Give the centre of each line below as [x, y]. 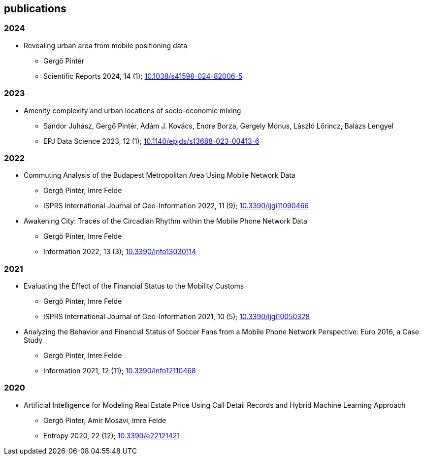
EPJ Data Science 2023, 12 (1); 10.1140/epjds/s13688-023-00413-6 [151, 141]
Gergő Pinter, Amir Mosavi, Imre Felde [105, 420]
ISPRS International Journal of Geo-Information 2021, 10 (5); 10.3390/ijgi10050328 [177, 317]
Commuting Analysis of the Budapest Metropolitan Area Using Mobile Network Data [160, 175]
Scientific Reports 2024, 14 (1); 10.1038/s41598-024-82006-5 [143, 76]
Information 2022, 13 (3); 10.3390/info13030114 [120, 252]
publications [35, 9]
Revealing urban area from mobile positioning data [106, 45]
